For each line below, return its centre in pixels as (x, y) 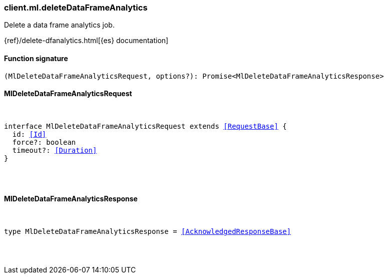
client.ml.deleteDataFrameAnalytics (76, 8)
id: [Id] (29, 134)
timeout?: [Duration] (55, 150)
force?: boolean (44, 142)
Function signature (36, 58)
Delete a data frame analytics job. (59, 25)
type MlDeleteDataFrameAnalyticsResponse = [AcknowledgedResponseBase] (148, 232)
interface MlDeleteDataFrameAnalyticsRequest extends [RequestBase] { (145, 126)
